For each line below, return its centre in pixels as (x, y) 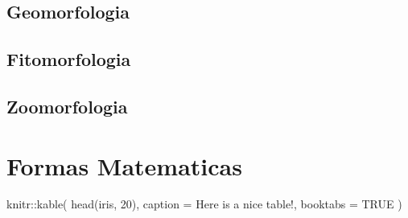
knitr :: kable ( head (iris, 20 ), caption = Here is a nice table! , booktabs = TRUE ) (204, 204)
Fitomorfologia (69, 59)
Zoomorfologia (67, 106)
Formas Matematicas (124, 165)
